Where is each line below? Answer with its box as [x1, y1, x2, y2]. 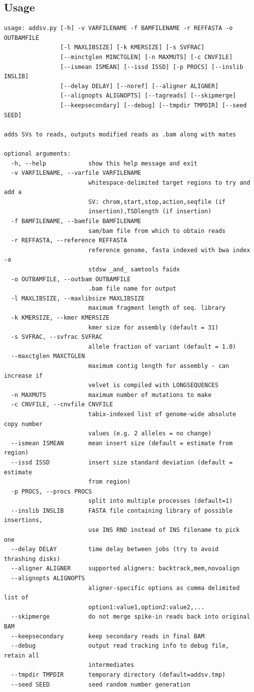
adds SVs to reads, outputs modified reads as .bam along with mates [4, 131, 236, 138]
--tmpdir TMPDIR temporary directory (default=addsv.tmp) [11, 671, 226, 678]
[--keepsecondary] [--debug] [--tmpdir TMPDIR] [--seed [60, 101, 247, 109]
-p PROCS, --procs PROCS [11, 488, 92, 495]
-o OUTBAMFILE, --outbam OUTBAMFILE [11, 275, 131, 283]
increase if [4, 372, 43, 379]
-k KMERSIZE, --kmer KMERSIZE [11, 314, 110, 322]
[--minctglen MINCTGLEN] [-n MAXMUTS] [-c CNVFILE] [60, 53, 233, 61]
